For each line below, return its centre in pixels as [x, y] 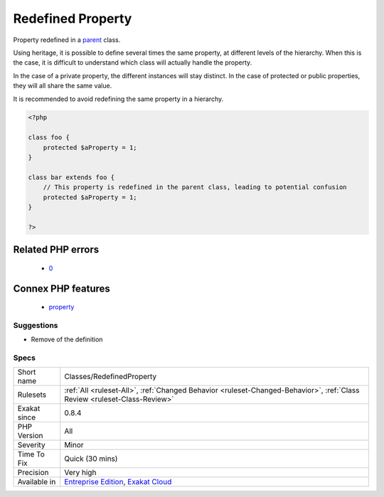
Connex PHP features [62, 288]
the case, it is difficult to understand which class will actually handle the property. [133, 63]
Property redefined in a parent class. [67, 40]
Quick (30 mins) [91, 459]
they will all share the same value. [63, 86]
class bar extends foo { [71, 177]
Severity [31, 445]
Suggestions [36, 325]
